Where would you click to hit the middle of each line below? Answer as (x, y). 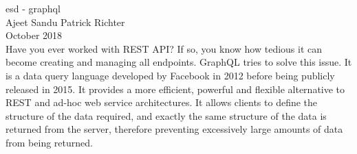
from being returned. (49, 142)
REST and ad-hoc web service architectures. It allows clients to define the (162, 102)
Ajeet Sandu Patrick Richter (65, 22)
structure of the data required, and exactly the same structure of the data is (166, 115)
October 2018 (34, 35)
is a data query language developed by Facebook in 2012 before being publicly (170, 75)
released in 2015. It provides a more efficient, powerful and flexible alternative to (175, 89)
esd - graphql (33, 8)
